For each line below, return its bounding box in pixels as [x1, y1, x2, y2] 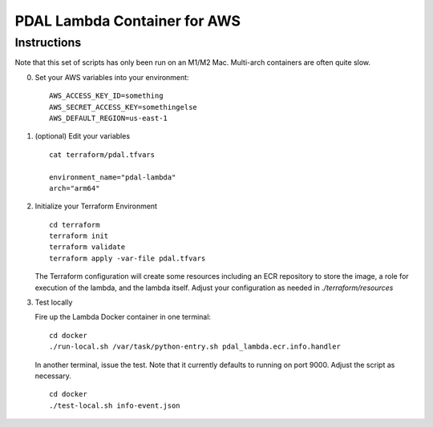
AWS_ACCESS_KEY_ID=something [49, 91, 164, 100]
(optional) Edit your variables [34, 131, 131, 141]
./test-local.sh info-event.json [49, 401, 180, 410]
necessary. [34, 371, 72, 381]
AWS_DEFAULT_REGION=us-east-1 [49, 113, 168, 123]
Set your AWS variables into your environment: [34, 72, 189, 82]
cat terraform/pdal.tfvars [49, 150, 156, 159]
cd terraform [49, 220, 100, 229]
